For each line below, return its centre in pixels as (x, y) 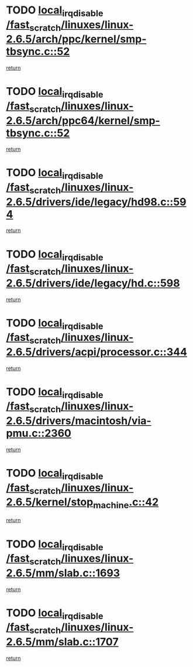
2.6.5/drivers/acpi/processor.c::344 (96, 352)
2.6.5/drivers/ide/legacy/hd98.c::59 (96, 202)
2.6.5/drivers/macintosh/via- (79, 421)
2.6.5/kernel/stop (50, 502)
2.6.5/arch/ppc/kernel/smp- (76, 39)
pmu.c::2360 (39, 433)
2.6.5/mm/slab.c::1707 (62, 642)
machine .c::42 (126, 503)
